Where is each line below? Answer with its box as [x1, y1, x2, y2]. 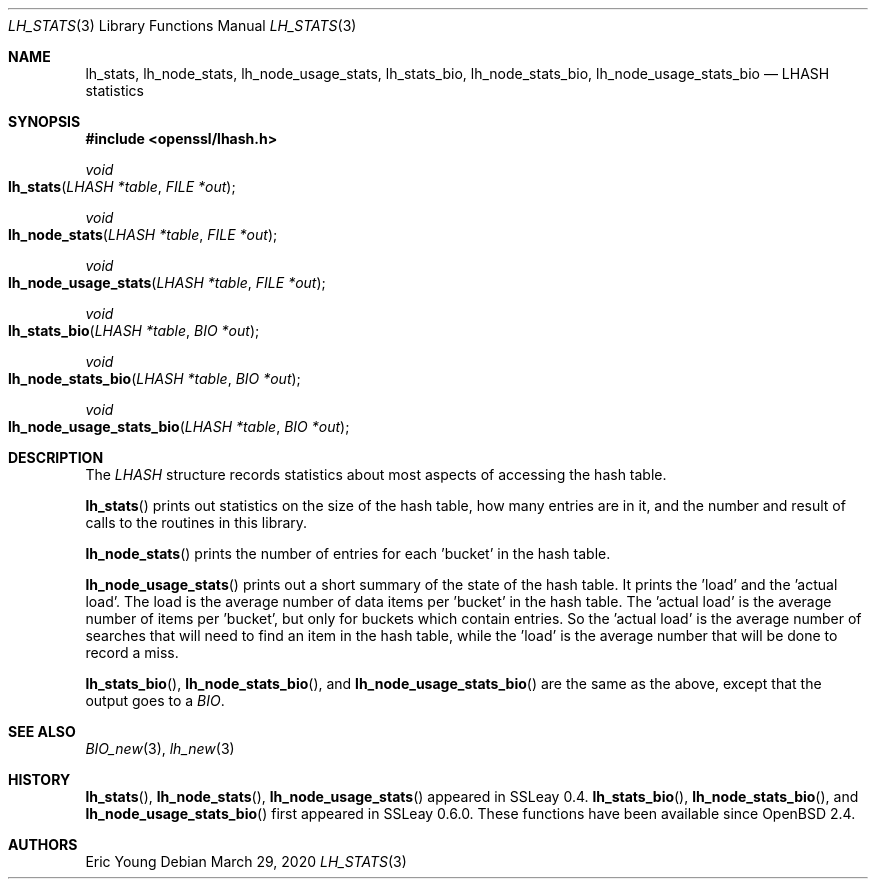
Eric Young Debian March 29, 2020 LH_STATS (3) [85, 853, 407, 870]
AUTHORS [8, 836, 78, 853]
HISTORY [8, 771, 71, 788]
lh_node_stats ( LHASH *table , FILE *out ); [8, 226, 278, 243]
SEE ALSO [8, 723, 76, 740]
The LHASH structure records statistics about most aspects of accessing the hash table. [85, 466, 667, 483]
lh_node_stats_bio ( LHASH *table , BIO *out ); [8, 370, 301, 387]
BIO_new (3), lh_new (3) [85, 740, 235, 757]
